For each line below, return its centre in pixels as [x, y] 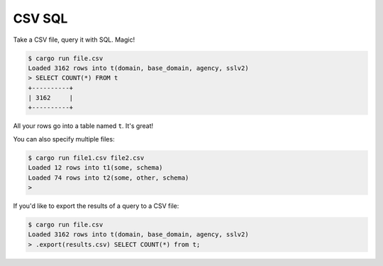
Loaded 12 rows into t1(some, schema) [95, 168]
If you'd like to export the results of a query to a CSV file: [96, 206]
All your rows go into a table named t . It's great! [83, 126]
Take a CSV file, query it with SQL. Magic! [74, 40]
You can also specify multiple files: [64, 139]
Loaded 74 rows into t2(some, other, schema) [109, 178]
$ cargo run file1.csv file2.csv [86, 158]
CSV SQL [40, 18]
